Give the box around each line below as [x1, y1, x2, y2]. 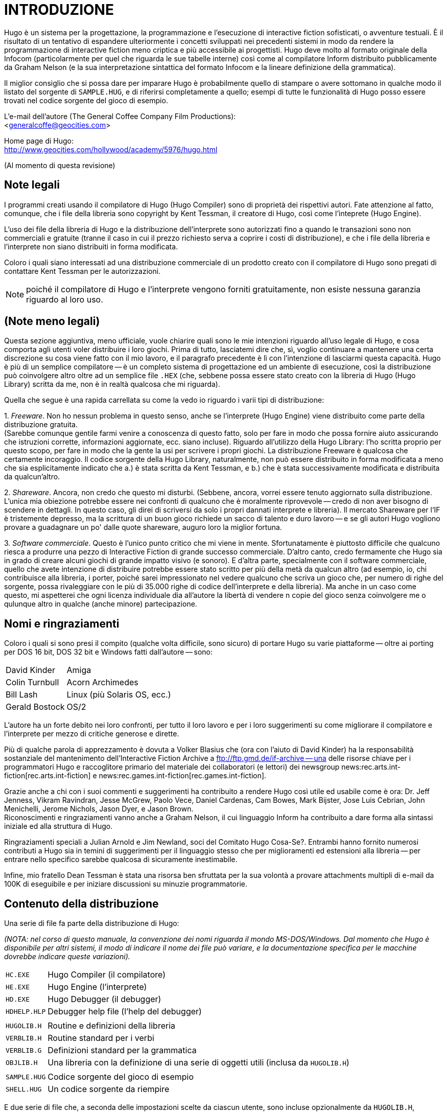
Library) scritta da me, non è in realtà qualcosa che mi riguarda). [4, 380, 220, 389]
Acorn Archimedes [66, 677, 138, 688]
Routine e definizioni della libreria [48, 1021, 176, 1031]
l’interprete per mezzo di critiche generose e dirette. [4, 729, 179, 738]
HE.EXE [6, 983, 30, 991]
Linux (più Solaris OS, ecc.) [66, 689, 171, 700]
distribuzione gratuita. [4, 420, 78, 429]
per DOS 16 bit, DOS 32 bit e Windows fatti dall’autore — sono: [4, 647, 213, 657]
